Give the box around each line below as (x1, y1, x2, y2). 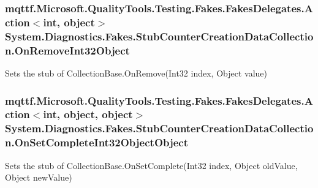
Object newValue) (5, 171, 72, 184)
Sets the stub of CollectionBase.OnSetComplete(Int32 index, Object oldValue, (5, 159, 298, 171)
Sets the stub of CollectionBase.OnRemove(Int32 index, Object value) (5, 66, 267, 79)
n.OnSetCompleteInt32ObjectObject (5, 135, 189, 150)
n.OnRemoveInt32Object (5, 42, 130, 58)
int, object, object (43, 107, 133, 122)
